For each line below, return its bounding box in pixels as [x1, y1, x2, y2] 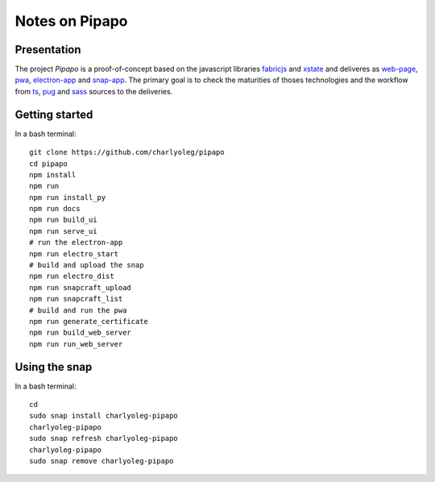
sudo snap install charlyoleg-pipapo [29, 411, 179, 421]
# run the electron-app [29, 238, 123, 247]
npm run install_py [29, 193, 106, 202]
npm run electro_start [29, 249, 119, 258]
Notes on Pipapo [14, 12, 128, 30]
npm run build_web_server [29, 328, 132, 338]
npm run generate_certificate [29, 317, 149, 326]
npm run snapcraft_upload [29, 283, 132, 292]
